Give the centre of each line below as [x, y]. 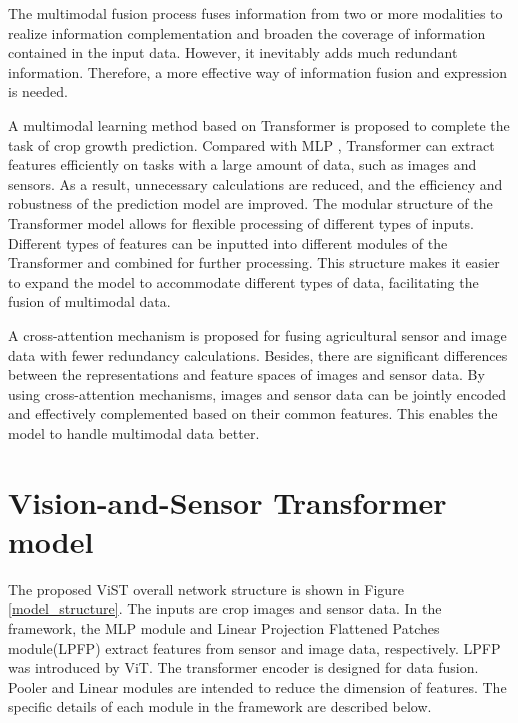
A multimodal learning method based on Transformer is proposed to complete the [259, 124]
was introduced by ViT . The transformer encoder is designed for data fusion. [243, 667]
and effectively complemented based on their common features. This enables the [253, 413]
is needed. [38, 91]
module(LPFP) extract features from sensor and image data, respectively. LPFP [254, 647]
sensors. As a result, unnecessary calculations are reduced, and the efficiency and [255, 183]
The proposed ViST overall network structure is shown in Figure [206, 588]
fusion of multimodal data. [89, 301]
